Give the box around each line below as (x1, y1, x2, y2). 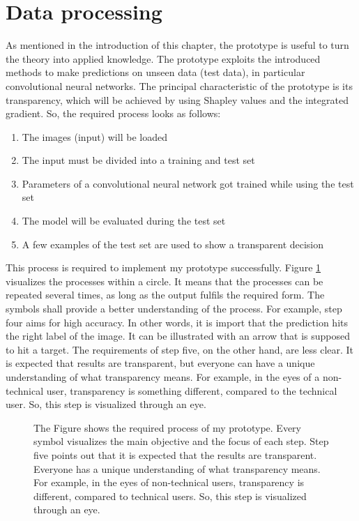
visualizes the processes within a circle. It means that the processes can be (6, 273, 323, 288)
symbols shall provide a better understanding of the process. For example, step (6, 301, 342, 316)
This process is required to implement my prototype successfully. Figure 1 (6, 260, 321, 275)
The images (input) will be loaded (22, 129, 167, 144)
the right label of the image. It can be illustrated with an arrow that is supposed (6, 329, 350, 343)
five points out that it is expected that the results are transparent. (33, 447, 317, 462)
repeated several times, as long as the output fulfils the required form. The (6, 287, 325, 302)
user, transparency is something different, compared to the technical (46, 383, 337, 398)
